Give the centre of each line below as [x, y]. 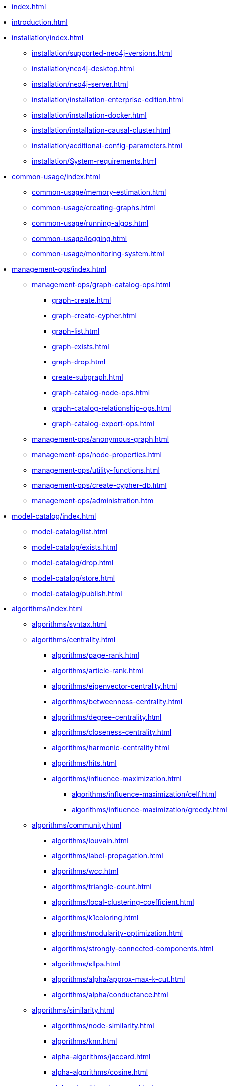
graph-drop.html [79, 362]
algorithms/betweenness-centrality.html [117, 701]
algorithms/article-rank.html [97, 670]
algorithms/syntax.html [69, 624]
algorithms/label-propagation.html [108, 856]
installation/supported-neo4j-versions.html [102, 53]
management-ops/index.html [59, 269]
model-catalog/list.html [70, 532]
